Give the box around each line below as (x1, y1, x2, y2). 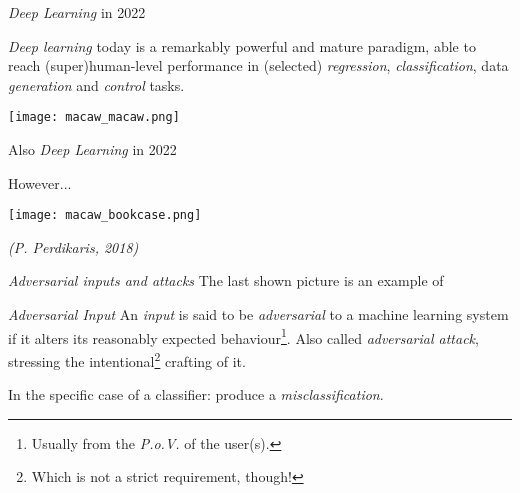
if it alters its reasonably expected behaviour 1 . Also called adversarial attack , (8, 324, 479, 348)
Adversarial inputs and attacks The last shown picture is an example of (8, 270, 444, 291)
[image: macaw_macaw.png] (8, 110, 180, 125)
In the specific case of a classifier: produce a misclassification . (8, 384, 384, 405)
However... (8, 172, 72, 193)
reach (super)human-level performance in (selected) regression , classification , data (8, 55, 509, 76)
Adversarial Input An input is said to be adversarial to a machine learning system (8, 304, 509, 325)
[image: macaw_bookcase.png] (8, 208, 202, 223)
